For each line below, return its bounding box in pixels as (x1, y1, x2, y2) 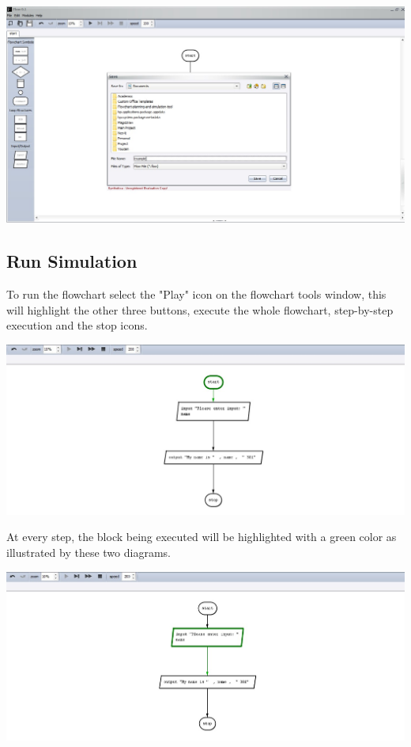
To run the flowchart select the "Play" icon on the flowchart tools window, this (6, 285, 386, 302)
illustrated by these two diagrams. (6, 544, 171, 560)
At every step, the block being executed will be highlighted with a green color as (6, 528, 397, 545)
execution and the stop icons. (6, 317, 148, 333)
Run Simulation (6, 249, 138, 273)
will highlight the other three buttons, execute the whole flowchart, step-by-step (6, 301, 394, 318)
